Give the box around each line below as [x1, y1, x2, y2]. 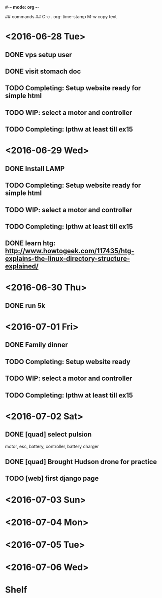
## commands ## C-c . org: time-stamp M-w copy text [5, 14, 117, 19]
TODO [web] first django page [5, 474, 99, 483]
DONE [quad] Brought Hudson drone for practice [5, 458, 157, 466]
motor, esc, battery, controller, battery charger [5, 443, 99, 449]
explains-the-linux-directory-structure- [5, 255, 130, 263]
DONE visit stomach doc [5, 67, 81, 75]
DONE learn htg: [5, 239, 56, 248]
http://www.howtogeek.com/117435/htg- [5, 247, 134, 255]
